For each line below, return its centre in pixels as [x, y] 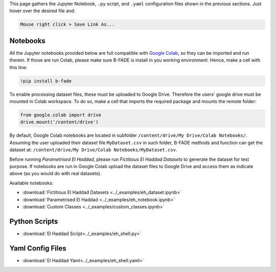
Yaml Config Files [38, 248]
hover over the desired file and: [42, 11]
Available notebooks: [31, 183]
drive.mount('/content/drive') [60, 122]
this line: [18, 67]
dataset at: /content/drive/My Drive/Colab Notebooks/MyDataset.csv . [93, 150]
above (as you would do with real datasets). [55, 174]
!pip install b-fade [46, 81]
